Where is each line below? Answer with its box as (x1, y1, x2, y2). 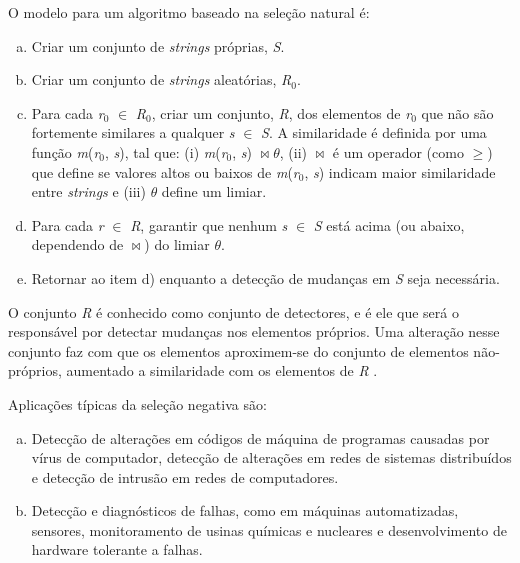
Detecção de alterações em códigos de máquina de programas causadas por (31, 427, 490, 448)
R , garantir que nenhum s (130, 214, 288, 235)
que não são (421, 102, 494, 123)
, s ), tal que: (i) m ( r (105, 141, 227, 162)
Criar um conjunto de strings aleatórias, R (31, 69, 292, 90)
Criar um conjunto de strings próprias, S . (31, 35, 285, 56)
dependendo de (31, 234, 124, 255)
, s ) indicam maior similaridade (304, 161, 496, 182)
